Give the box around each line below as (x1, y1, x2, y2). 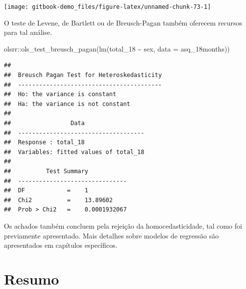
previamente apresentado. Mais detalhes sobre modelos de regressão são (4, 230, 219, 240)
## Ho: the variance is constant (4, 91, 117, 98)
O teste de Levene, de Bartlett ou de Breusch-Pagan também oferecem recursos (4, 17, 243, 27)
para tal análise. (4, 27, 52, 37)
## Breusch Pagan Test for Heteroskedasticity (4, 72, 162, 79)
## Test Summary (4, 167, 88, 175)
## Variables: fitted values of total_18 (4, 148, 145, 156)
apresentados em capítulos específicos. (4, 240, 118, 250)
